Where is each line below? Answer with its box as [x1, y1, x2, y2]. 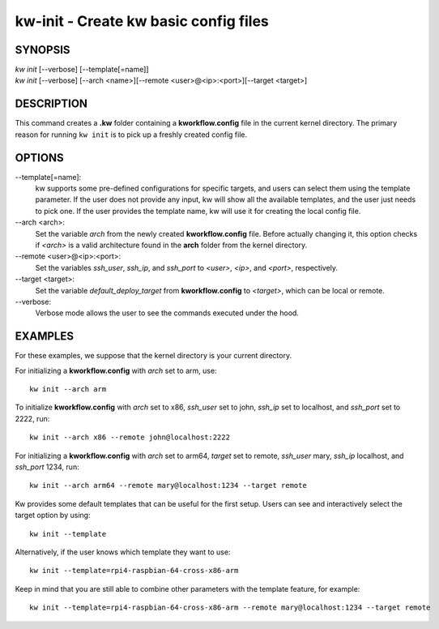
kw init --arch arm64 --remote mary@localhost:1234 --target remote [29, 481, 307, 490]
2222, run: [15, 413, 50, 423]
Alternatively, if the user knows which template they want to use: [15, 547, 231, 557]
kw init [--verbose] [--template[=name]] [15, 65, 149, 75]
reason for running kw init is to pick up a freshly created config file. [15, 130, 248, 139]
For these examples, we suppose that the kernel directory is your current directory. [15, 351, 292, 361]
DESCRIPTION [15, 97, 88, 111]
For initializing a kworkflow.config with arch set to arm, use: [15, 366, 218, 375]
